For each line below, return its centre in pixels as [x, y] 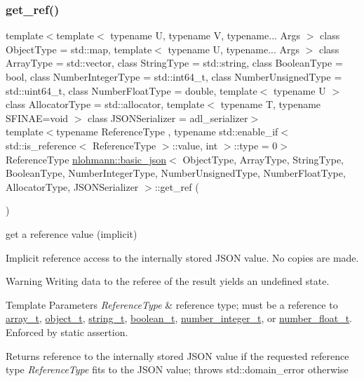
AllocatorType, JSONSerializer [72, 186]
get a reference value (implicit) [72, 233]
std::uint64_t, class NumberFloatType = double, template [132, 90]
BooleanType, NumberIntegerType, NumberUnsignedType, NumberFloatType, [176, 173]
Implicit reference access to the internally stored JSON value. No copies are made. [182, 257]
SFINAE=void [37, 118]
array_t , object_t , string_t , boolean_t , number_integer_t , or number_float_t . [179, 318]
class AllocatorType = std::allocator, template [105, 104]
